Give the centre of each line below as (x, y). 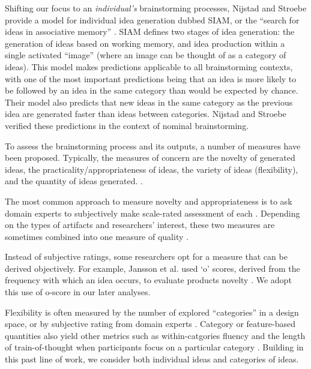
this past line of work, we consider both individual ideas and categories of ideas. (152, 359)
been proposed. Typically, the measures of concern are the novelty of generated (150, 157)
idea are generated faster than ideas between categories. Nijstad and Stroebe (146, 114)
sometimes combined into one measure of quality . (97, 236)
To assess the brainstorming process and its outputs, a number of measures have (153, 145)
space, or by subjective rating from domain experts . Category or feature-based (150, 324)
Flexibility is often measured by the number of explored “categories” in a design (152, 312)
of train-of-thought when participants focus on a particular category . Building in (154, 347)
